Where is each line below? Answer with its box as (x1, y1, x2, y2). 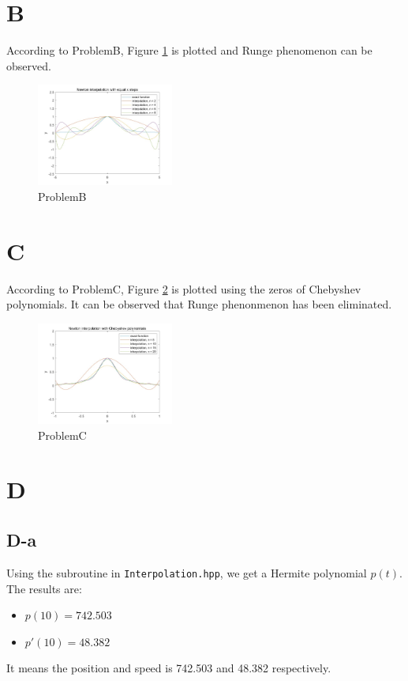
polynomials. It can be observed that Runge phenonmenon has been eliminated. (6, 296, 392, 312)
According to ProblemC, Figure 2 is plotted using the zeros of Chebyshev (6, 280, 361, 297)
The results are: (6, 580, 82, 596)
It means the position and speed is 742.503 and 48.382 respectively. (6, 660, 331, 676)
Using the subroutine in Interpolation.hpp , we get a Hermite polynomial (6, 564, 367, 581)
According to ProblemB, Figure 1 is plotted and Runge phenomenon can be (6, 42, 372, 59)
